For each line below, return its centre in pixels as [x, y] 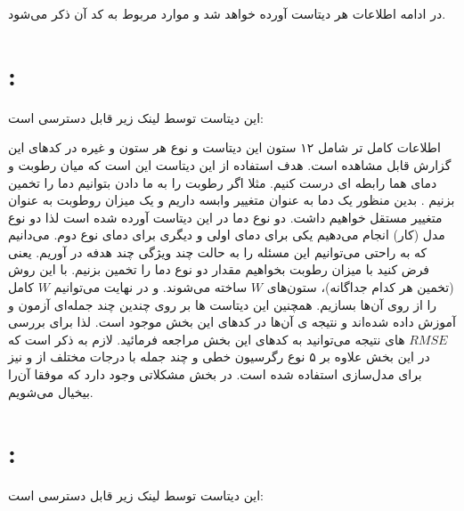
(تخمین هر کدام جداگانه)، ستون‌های [360, 287]
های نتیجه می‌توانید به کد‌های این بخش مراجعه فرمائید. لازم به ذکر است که [207, 339]
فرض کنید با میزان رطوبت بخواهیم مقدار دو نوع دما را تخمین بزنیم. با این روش [219, 269]
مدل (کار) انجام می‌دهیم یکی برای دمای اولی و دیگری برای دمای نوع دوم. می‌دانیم [227, 235]
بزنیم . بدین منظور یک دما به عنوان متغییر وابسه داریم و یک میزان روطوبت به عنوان [232, 200]
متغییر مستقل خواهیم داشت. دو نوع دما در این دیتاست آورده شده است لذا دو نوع [225, 217]
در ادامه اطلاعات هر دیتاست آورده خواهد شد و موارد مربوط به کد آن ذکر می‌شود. [227, 13]
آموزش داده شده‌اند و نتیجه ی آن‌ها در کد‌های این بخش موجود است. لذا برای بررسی [232, 322]
